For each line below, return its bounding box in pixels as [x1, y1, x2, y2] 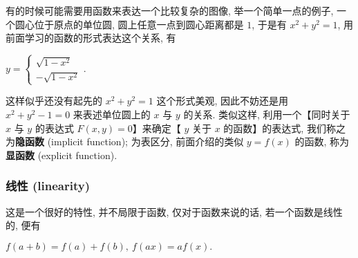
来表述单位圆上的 [73, 107, 151, 122]
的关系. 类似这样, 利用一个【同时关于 [183, 107, 350, 122]
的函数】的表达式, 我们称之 [223, 120, 346, 135]
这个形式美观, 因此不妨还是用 [156, 93, 288, 108]
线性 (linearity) [6, 177, 90, 194]
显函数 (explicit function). [6, 147, 117, 162]
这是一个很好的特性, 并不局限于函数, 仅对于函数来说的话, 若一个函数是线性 [6, 204, 343, 219]
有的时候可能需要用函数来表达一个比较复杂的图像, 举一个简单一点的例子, [6, 3, 334, 17]
